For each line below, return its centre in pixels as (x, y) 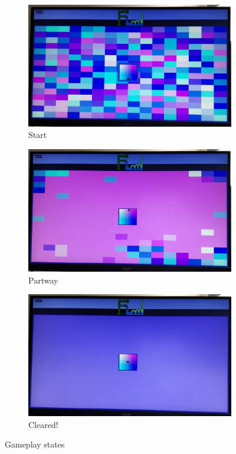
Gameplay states (35, 444)
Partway (43, 280)
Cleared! (43, 424)
